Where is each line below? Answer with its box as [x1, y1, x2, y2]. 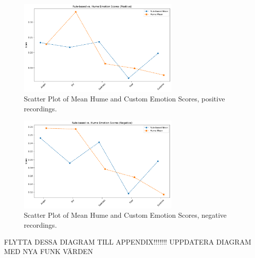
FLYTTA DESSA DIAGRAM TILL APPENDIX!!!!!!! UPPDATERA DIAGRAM [4, 236, 252, 247]
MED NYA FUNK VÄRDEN [4, 246, 93, 257]
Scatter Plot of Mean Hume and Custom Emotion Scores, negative [24, 210, 227, 220]
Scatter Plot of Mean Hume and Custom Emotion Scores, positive [24, 93, 225, 104]
